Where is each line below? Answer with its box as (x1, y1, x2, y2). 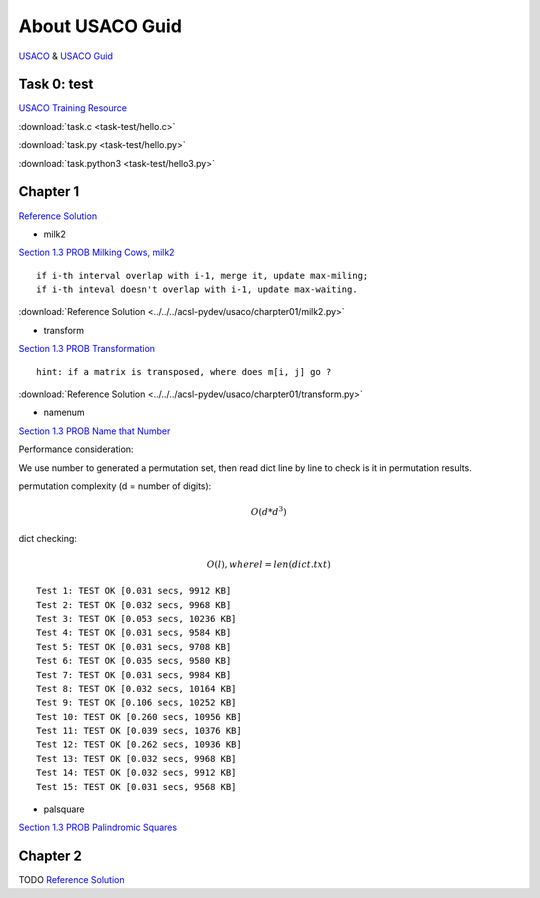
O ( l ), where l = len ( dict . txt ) (206, 558, 331, 570)
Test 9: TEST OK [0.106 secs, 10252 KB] (36, 697, 237, 709)
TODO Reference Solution (18, 874, 125, 886)
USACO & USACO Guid (18, 50, 114, 62)
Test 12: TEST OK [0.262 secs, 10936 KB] (36, 739, 242, 750)
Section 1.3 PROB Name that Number (18, 425, 171, 437)
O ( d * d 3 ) (250, 505, 287, 518)
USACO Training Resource (18, 102, 127, 114)
